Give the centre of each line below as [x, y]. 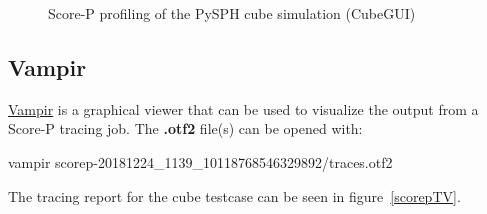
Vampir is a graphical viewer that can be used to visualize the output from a [243, 108]
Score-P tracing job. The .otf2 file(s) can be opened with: [185, 128]
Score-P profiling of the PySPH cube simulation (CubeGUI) [232, 13]
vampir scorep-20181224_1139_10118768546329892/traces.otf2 [200, 161]
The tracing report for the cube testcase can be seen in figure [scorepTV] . [234, 195]
